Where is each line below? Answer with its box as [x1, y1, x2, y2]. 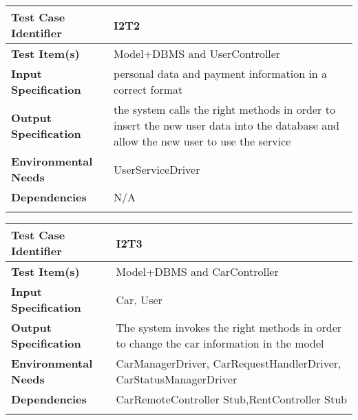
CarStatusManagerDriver [116, 371, 238, 387]
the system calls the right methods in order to [114, 101, 335, 117]
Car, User [116, 291, 162, 308]
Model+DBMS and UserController [114, 46, 281, 61]
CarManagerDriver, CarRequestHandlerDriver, [116, 355, 341, 371]
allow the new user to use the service [114, 133, 291, 149]
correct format [114, 81, 183, 97]
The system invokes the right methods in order [116, 319, 342, 335]
